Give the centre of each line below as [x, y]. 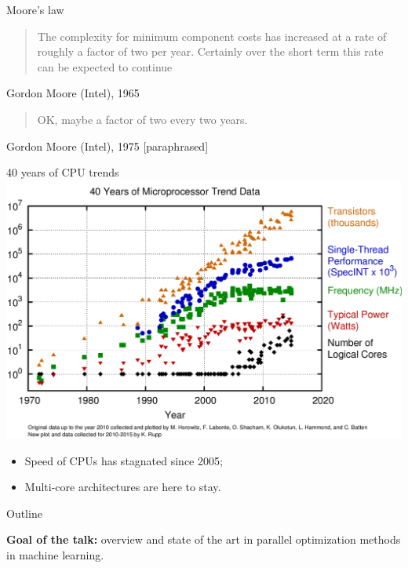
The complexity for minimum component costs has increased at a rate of [212, 36]
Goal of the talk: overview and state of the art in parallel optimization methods [204, 539]
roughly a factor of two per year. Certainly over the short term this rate [210, 51]
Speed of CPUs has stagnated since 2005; [124, 460]
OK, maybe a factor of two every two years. [142, 119]
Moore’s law [35, 9]
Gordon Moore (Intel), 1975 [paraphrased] [107, 146]
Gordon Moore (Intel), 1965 [73, 93]
